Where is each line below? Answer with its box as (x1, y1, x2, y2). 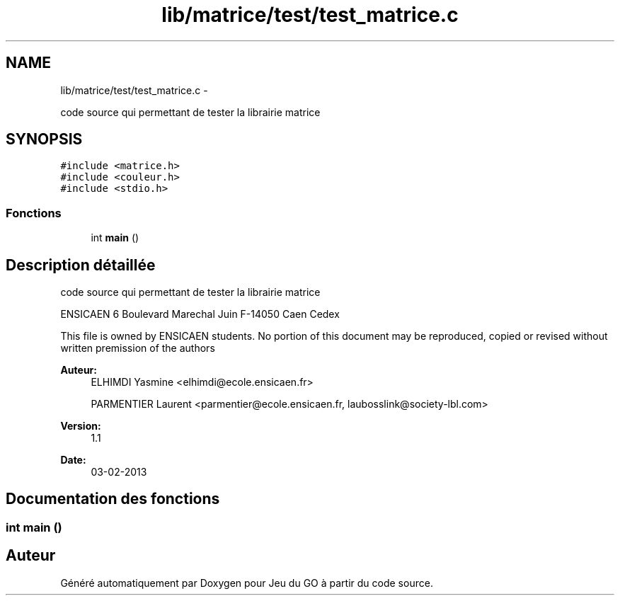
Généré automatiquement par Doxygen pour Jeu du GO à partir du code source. (60, 576, 433, 589)
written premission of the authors (60, 342, 215, 355)
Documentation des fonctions (6, 490, 220, 508)
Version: (60, 420, 101, 433)
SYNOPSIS (6, 130, 83, 149)
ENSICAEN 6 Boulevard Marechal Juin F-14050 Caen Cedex (60, 308, 340, 321)
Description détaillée (6, 256, 156, 274)
